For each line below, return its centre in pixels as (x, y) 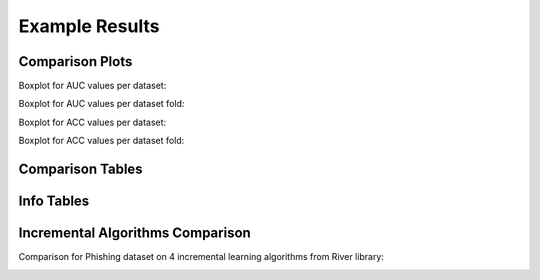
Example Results (89, 26)
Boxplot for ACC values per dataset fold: (101, 141)
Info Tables (54, 201)
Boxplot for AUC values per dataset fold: (101, 104)
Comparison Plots (75, 61)
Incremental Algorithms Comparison (135, 233)
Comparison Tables (81, 169)
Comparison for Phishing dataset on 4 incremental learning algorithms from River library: (201, 257)
